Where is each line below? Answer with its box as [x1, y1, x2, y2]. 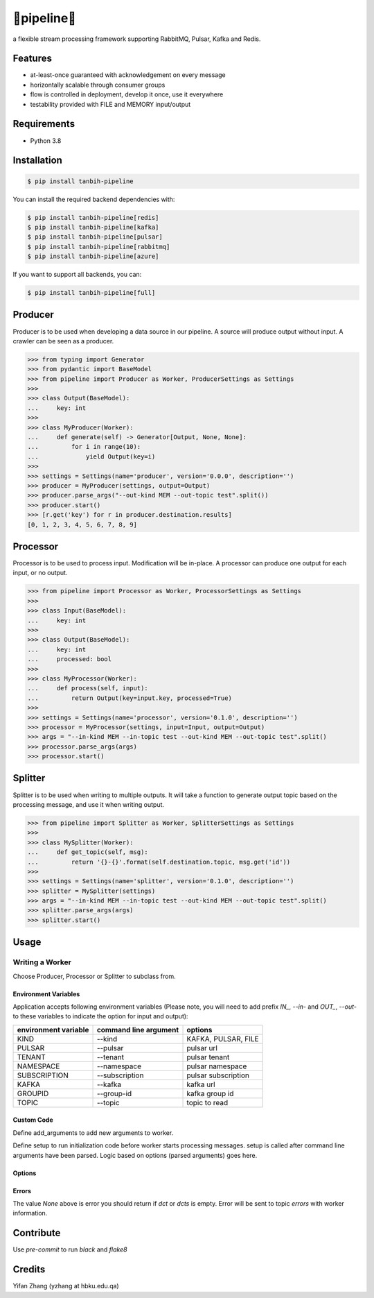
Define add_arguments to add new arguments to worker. [12, 1128, 174, 1137]
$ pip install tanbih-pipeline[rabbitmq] [27, 243, 170, 250]
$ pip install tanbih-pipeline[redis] [27, 214, 159, 221]
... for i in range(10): [27, 443, 141, 451]
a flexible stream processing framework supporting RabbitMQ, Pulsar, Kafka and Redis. [12, 35, 261, 43]
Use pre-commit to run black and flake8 [12, 1245, 127, 1254]
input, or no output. [12, 569, 68, 577]
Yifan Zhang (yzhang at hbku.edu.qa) [12, 1282, 119, 1290]
